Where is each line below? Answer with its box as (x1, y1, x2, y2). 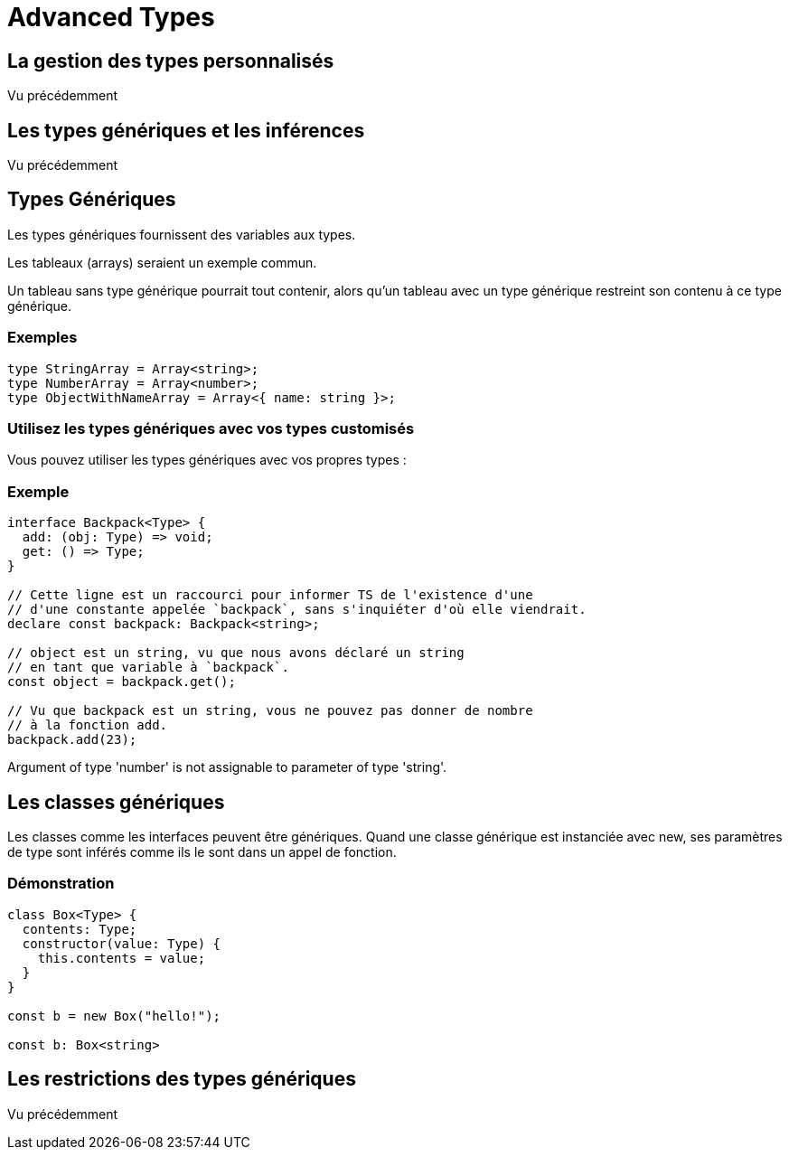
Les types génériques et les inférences (7, 118, 365, 142)
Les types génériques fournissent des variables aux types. (7, 226, 356, 242)
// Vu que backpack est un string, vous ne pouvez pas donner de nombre (7, 703, 533, 719)
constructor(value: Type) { (22, 936, 221, 951)
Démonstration (7, 874, 115, 893)
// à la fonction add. (7, 718, 168, 733)
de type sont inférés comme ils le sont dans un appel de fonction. (7, 843, 397, 860)
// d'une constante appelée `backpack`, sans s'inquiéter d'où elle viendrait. (7, 602, 587, 617)
